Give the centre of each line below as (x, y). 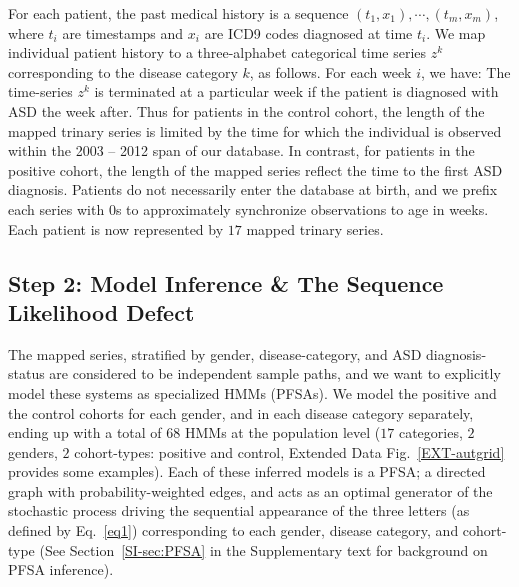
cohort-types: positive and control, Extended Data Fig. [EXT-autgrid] (289, 451)
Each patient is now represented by (116, 228)
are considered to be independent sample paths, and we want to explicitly (275, 373)
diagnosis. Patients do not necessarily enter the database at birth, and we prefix (253, 189)
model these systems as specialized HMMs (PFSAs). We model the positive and (252, 392)
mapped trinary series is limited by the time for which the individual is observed (255, 130)
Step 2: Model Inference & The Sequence (226, 282)
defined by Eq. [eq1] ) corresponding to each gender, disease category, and (233, 530)
